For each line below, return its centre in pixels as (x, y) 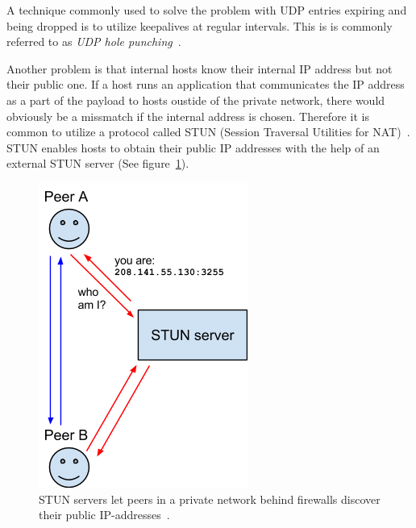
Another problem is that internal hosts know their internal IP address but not (200, 68)
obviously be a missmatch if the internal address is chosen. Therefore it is (188, 116)
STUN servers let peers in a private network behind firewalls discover (210, 499)
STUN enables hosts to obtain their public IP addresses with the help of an (193, 147)
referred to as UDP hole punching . (94, 42)
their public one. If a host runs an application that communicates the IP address (206, 84)
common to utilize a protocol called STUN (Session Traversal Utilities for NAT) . (208, 132)
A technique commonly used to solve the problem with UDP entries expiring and (207, 10)
